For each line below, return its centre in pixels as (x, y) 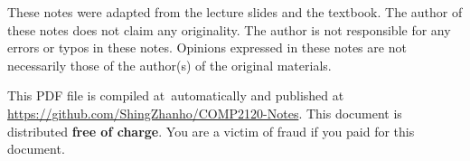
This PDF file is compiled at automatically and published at (176, 95)
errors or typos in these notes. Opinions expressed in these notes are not (207, 47)
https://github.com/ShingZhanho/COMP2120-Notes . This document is (205, 113)
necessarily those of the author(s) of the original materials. (169, 65)
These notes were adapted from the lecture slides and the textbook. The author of (235, 12)
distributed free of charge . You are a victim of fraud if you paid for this (211, 131)
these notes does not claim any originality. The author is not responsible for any (229, 29)
